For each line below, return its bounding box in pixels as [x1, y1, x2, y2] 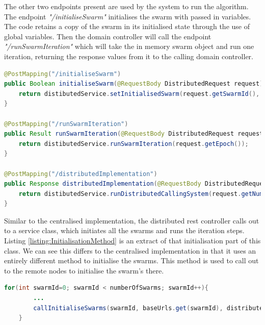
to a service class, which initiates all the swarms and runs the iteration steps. [4, 225, 245, 236]
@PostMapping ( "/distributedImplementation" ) [4, 170, 157, 178]
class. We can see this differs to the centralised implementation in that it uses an [4, 245, 256, 256]
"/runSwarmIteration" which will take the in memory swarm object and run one [4, 41, 254, 52]
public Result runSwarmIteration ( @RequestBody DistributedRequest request [4, 130, 263, 138]
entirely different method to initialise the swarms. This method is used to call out [4, 255, 259, 266]
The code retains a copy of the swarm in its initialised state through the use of [4, 21, 250, 32]
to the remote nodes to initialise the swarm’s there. [4, 265, 164, 276]
